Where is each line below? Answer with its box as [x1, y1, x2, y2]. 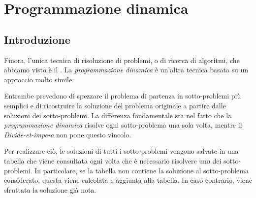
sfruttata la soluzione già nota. [4, 184, 96, 195]
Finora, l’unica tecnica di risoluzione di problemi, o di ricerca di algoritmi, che [4, 55, 240, 65]
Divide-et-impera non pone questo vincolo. [4, 129, 131, 139]
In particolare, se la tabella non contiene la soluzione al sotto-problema [34, 165, 249, 175]
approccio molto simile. [4, 74, 74, 84]
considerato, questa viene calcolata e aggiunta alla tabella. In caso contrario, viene [4, 175, 252, 185]
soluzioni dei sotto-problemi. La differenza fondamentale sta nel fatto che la [4, 110, 232, 120]
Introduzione [4, 32, 70, 47]
